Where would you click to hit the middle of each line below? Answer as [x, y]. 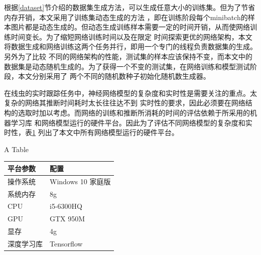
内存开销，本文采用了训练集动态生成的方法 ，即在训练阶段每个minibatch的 [126, 17]
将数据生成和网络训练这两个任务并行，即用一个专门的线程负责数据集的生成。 [130, 46]
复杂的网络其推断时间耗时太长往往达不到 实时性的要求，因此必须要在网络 [125, 103]
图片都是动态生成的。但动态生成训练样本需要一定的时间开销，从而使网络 [130, 27]
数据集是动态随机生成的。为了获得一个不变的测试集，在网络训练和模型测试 [127, 66]
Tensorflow [66, 243]
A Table [16, 149]
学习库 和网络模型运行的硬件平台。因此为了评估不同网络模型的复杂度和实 [132, 122]
